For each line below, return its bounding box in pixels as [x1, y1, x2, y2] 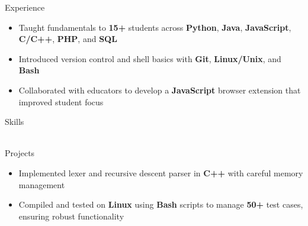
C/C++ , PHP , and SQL [18, 33, 117, 45]
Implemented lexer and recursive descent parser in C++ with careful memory [18, 166, 303, 179]
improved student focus [18, 95, 104, 108]
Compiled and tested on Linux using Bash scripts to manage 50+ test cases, [18, 198, 303, 211]
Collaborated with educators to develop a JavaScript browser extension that [18, 83, 301, 96]
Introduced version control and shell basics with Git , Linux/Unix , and [18, 52, 281, 64]
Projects [5, 147, 35, 159]
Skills [5, 115, 24, 128]
